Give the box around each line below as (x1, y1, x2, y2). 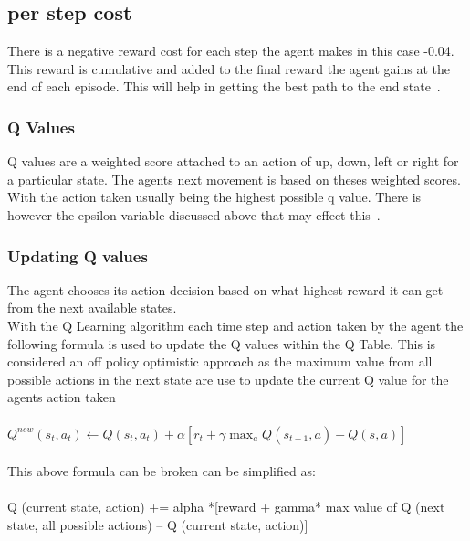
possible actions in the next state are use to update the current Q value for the (7, 369, 449, 388)
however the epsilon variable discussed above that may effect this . (7, 205, 381, 224)
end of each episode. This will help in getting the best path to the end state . (7, 77, 441, 96)
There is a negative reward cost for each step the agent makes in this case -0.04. (7, 41, 454, 60)
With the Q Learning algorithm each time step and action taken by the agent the (7, 315, 464, 334)
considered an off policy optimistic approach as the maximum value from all (7, 352, 433, 371)
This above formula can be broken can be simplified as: (7, 461, 316, 481)
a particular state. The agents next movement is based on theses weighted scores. (7, 169, 461, 188)
